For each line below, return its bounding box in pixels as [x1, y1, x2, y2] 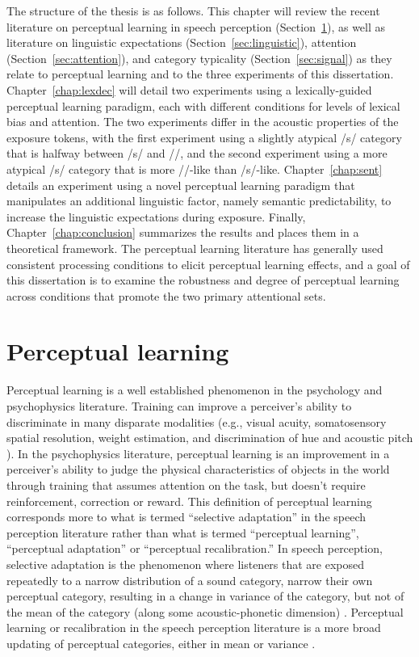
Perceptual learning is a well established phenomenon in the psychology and [6, 381, 383, 398]
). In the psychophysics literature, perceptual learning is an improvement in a [6, 444, 390, 461]
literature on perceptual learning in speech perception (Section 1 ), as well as [6, 18, 386, 35]
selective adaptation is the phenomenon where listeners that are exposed [6, 555, 365, 572]
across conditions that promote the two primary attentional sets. [6, 287, 326, 304]
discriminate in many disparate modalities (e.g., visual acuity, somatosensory [6, 413, 387, 430]
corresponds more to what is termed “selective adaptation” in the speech [6, 508, 366, 525]
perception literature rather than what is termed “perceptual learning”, [6, 524, 359, 541]
